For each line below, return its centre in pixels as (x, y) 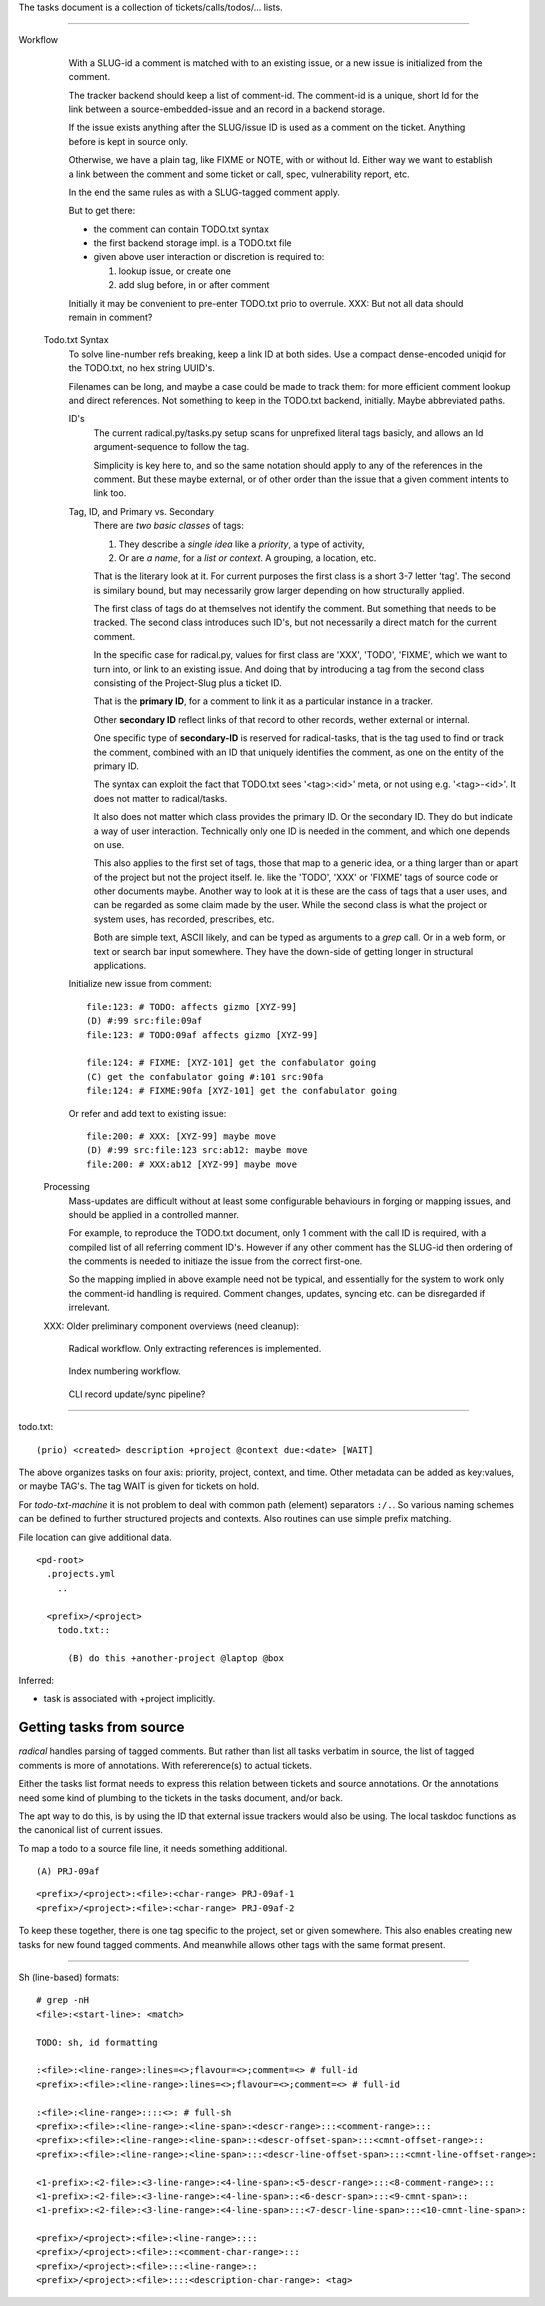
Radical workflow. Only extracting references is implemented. (195, 1349)
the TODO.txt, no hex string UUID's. (141, 368)
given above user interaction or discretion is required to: (209, 257)
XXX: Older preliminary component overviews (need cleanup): (171, 1326)
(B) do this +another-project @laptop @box (176, 1658)
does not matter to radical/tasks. (160, 798)
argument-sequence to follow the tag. (171, 447)
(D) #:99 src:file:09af (144, 1021)
